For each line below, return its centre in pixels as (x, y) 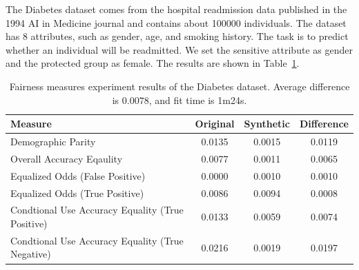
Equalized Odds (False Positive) (78, 175)
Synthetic (267, 124)
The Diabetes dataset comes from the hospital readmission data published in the (176, 9)
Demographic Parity (53, 141)
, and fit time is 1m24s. (198, 100)
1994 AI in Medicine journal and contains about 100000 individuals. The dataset (176, 22)
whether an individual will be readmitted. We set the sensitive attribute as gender (179, 49)
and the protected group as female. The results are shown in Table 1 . (153, 63)
